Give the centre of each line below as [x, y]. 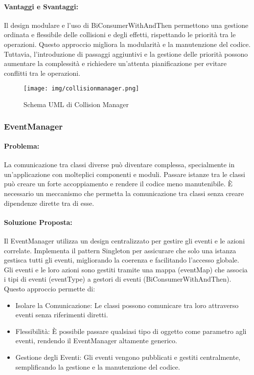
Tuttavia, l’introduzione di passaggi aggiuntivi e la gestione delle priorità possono [126, 54]
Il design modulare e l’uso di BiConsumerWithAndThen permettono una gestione [126, 25]
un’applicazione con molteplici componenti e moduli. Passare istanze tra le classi [125, 174]
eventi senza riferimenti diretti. [62, 315]
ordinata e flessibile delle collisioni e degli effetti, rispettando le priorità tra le [120, 34]
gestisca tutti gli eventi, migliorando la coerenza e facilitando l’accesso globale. [122, 260]
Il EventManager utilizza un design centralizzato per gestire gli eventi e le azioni [125, 241]
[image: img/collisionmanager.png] [81, 89]
